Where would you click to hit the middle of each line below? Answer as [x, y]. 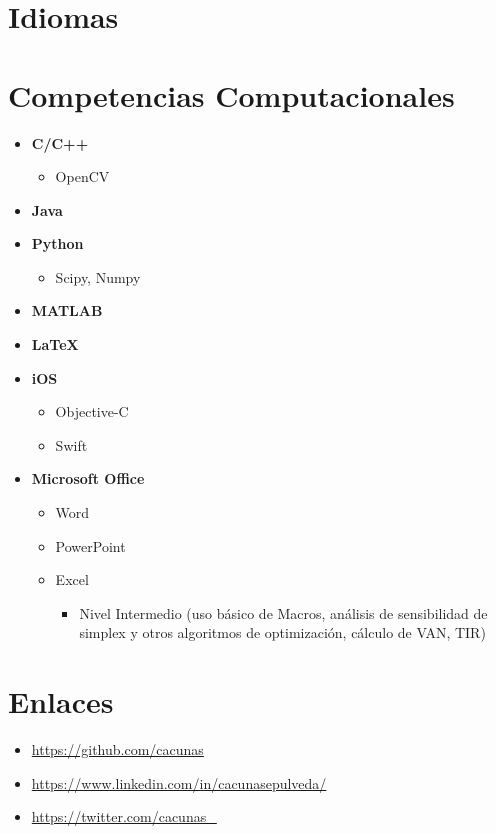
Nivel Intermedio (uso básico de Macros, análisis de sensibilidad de [283, 612]
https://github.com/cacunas [117, 749]
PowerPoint [90, 545]
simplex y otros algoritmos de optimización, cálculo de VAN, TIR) [282, 632]
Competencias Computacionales [231, 94]
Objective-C [92, 411]
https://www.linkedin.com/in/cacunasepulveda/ [179, 782]
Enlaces [61, 701]
